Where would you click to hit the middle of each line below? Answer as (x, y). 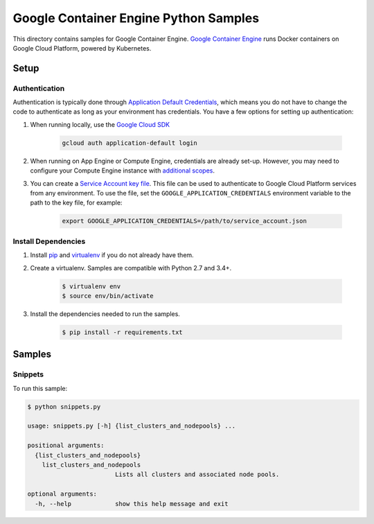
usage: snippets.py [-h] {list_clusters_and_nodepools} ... (132, 426)
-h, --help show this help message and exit (132, 504)
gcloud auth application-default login (130, 143)
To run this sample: (40, 388)
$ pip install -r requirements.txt (122, 332)
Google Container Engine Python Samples (136, 18)
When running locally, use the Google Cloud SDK (100, 124)
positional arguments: (66, 446)
